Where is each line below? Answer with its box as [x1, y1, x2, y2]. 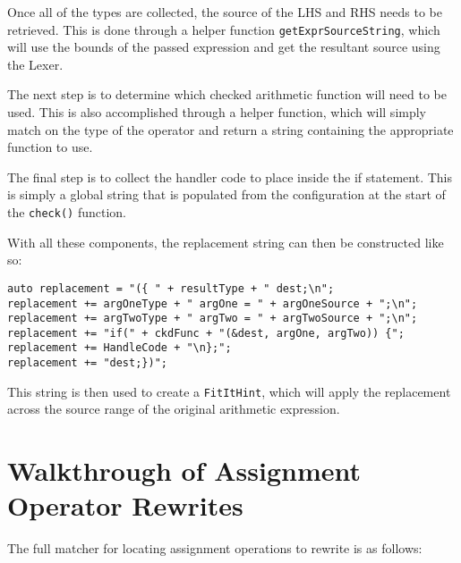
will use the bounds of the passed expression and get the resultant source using [7, 38, 440, 56]
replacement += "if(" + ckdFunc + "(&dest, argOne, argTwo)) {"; [7, 326, 405, 340]
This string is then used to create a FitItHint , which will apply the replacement [7, 382, 451, 400]
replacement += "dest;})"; [7, 357, 167, 370]
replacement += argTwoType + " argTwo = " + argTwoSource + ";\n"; [7, 312, 418, 325]
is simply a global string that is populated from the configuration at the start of [7, 185, 446, 204]
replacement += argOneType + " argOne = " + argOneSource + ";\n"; [7, 297, 418, 310]
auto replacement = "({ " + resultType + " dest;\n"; [7, 281, 335, 295]
